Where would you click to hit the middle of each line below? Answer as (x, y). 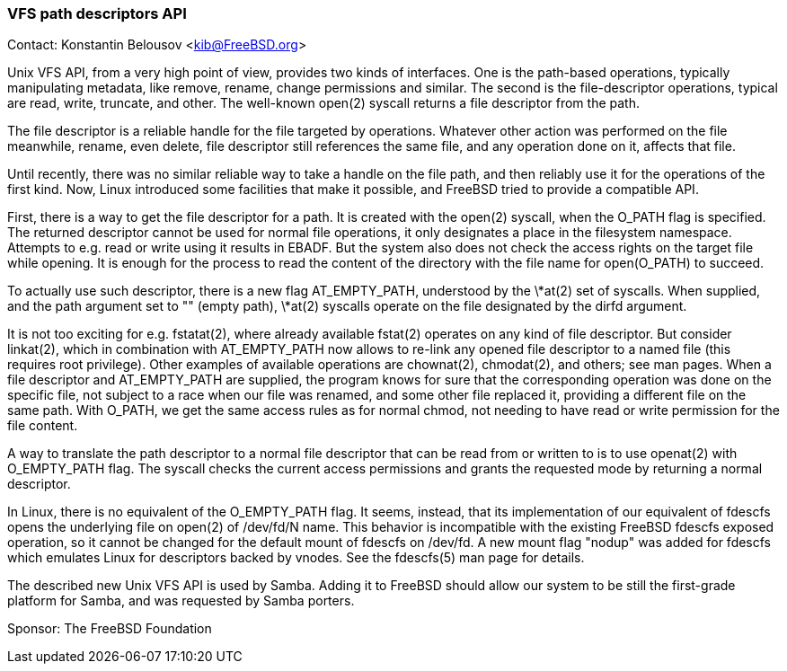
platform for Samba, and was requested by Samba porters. (181, 601)
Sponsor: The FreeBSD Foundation (110, 629)
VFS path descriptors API (97, 13)
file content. (43, 426)
